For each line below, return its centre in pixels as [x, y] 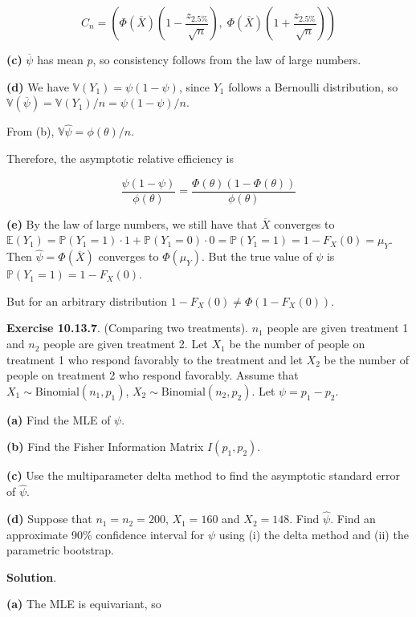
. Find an [353, 519]
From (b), [31, 131]
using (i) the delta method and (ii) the [314, 534]
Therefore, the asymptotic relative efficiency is [120, 158]
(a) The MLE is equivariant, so [84, 604]
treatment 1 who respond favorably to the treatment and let [155, 359]
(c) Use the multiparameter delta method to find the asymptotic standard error [203, 475]
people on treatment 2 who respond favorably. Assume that [153, 375]
